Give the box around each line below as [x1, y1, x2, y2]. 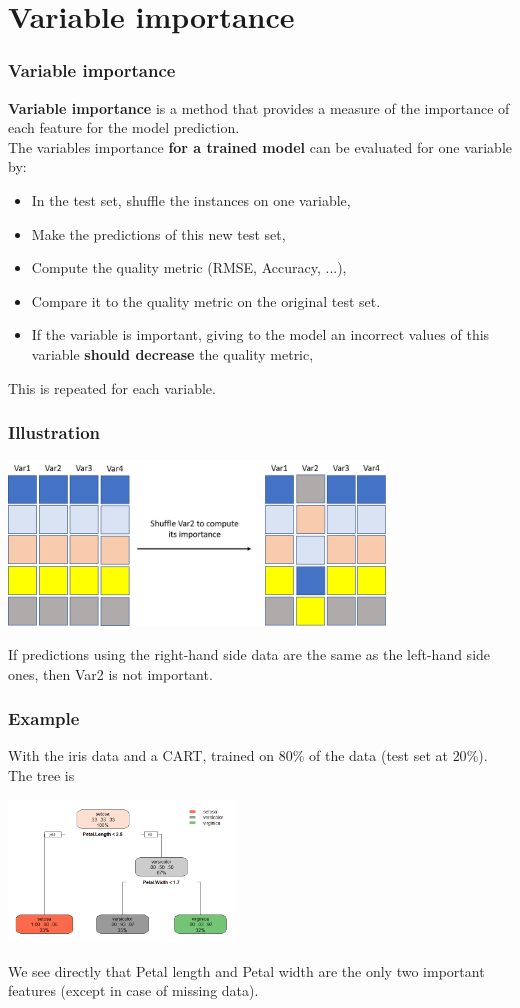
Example [8, 706, 80, 731]
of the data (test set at [308, 745, 448, 766]
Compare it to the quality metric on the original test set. [31, 290, 381, 311]
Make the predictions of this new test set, [31, 223, 286, 244]
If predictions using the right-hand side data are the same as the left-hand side [8, 644, 491, 665]
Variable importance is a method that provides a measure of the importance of [8, 97, 510, 118]
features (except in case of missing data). [8, 980, 259, 1001]
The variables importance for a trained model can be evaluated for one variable [8, 136, 513, 157]
